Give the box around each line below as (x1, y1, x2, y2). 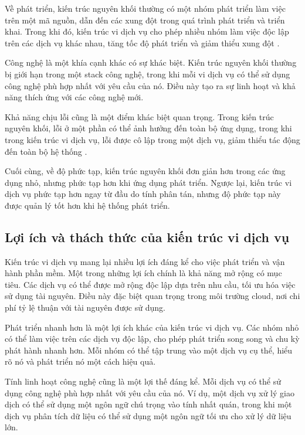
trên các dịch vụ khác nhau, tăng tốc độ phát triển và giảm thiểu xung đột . (5, 36, 280, 49)
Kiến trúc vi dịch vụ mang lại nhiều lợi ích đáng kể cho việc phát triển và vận (5, 255, 285, 267)
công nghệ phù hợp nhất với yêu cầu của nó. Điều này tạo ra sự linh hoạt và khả (5, 79, 296, 91)
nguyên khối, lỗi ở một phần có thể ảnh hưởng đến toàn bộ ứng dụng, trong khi (5, 122, 292, 134)
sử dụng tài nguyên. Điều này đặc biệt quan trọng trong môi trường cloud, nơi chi (5, 290, 300, 302)
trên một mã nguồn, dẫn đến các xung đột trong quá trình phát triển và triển (5, 13, 285, 26)
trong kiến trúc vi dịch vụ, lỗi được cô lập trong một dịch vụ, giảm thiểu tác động (5, 133, 300, 145)
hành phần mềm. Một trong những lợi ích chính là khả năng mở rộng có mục (5, 267, 282, 279)
